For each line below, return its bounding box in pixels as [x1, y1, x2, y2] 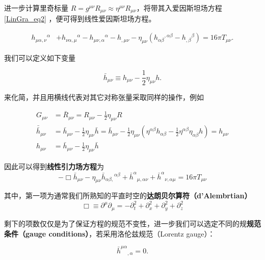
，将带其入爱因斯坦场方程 [136, 3, 222, 13]
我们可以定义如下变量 [4, 52, 75, 63]
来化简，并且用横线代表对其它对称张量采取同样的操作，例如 [4, 91, 204, 102]
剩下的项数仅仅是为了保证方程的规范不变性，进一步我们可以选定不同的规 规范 [4, 218, 261, 228]
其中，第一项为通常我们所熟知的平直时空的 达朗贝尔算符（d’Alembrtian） [4, 190, 252, 201]
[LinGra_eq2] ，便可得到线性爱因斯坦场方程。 [4, 13, 156, 24]
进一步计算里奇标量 [4, 3, 68, 13]
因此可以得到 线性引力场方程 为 [4, 161, 104, 172]
